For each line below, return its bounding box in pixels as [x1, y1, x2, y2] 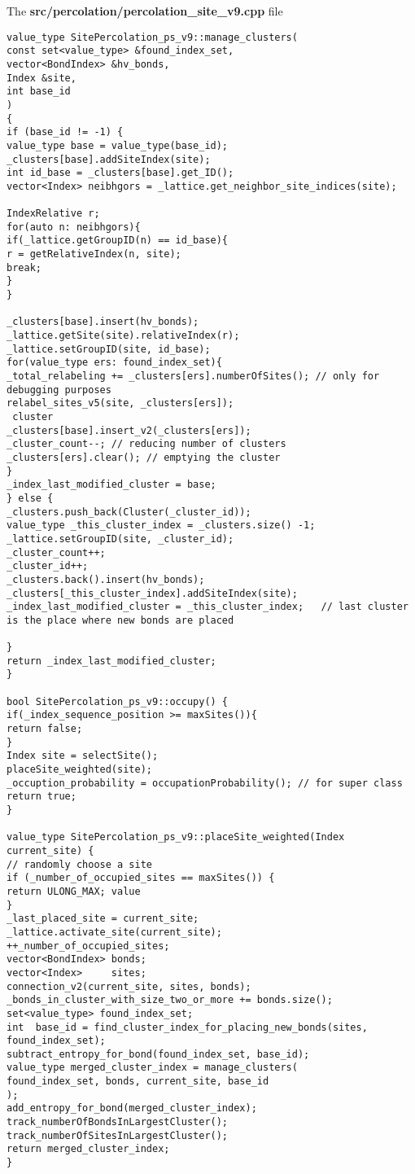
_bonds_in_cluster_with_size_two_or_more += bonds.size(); [7, 994, 333, 1006]
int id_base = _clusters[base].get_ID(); [7, 167, 234, 179]
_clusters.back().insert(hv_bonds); [7, 573, 205, 585]
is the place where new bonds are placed [7, 614, 234, 626]
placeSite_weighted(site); [7, 764, 152, 776]
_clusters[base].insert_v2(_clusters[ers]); [7, 424, 251, 436]
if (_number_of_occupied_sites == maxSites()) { [7, 872, 275, 884]
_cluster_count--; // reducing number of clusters [7, 438, 286, 450]
